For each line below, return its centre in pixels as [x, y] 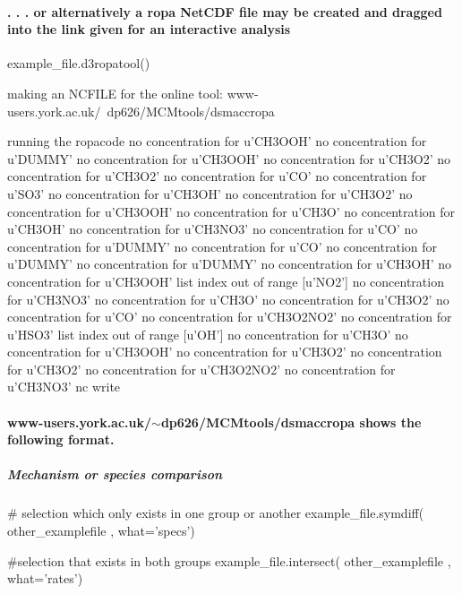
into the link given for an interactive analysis [149, 29]
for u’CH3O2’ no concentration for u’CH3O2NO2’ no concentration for [201, 369]
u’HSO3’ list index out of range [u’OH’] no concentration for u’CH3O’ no [208, 334]
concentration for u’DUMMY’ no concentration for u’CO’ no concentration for [222, 246]
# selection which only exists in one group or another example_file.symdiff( [216, 513]
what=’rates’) [45, 578]
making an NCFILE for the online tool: [115, 93]
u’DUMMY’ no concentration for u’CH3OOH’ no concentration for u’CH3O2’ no [229, 158]
